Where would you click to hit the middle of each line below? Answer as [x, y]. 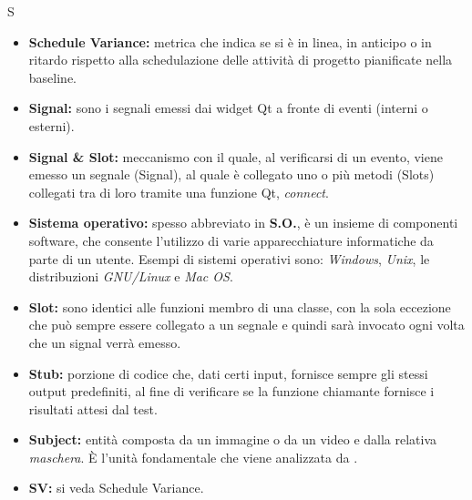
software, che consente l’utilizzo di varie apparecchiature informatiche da [231, 240]
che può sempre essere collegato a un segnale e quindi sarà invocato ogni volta [246, 325]
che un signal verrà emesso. [105, 342]
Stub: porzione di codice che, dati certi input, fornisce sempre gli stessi [228, 373]
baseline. [52, 77]
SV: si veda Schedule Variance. [116, 488]
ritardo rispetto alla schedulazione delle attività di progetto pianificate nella [241, 60]
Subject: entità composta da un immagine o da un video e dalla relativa [233, 439]
